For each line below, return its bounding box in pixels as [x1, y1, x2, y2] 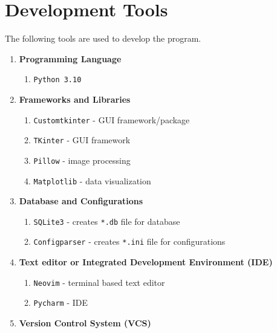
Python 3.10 [33, 76, 82, 85]
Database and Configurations [19, 195, 143, 207]
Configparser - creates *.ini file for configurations [33, 235, 226, 248]
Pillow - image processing [33, 154, 131, 166]
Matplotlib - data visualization [33, 174, 151, 187]
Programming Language [19, 52, 122, 65]
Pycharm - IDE [33, 296, 88, 309]
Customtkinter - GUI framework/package [33, 113, 190, 126]
